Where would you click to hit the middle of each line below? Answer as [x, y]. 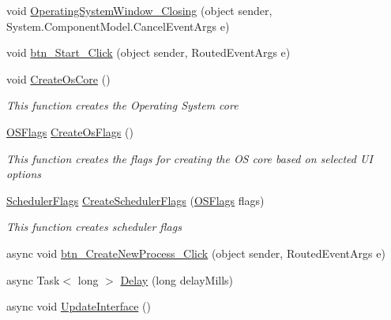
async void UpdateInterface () [79, 306]
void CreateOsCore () [58, 78]
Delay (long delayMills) [177, 279]
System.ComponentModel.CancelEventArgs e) [118, 26]
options [24, 174]
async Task [33, 279]
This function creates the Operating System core [122, 105]
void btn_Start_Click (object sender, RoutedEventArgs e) [149, 52]
